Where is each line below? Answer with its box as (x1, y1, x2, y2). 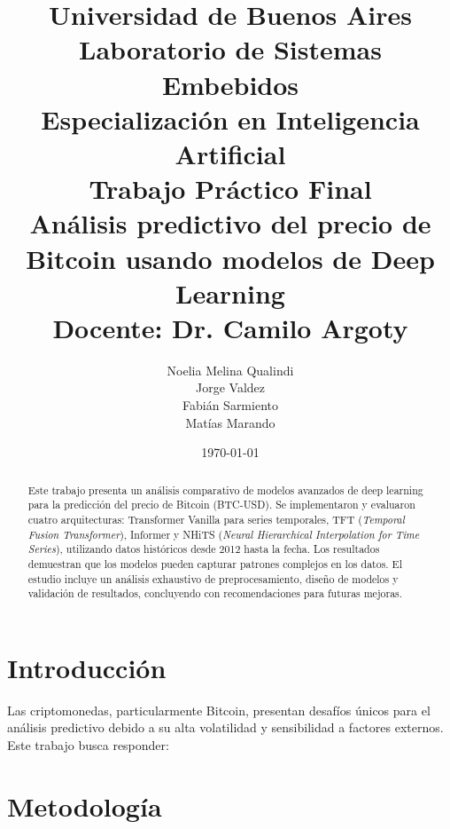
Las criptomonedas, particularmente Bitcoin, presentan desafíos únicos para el (7, 700, 431, 719)
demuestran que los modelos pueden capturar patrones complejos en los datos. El (27, 556, 402, 571)
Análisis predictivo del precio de (29, 205, 431, 241)
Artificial (175, 135, 286, 171)
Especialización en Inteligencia (41, 100, 420, 137)
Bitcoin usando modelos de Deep (26, 240, 435, 276)
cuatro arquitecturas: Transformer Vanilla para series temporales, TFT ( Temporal (27, 511, 405, 526)
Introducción (7, 649, 167, 685)
